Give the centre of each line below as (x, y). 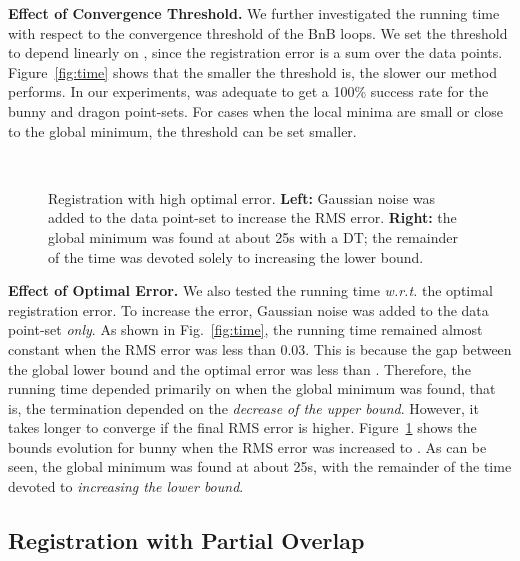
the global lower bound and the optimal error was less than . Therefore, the (239, 368)
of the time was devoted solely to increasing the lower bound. (236, 256)
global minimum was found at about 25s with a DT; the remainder (253, 236)
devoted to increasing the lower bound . (126, 486)
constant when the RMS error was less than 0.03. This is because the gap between (260, 348)
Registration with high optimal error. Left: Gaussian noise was (242, 197)
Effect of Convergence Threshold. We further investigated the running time (254, 13)
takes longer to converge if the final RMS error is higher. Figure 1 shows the (242, 427)
